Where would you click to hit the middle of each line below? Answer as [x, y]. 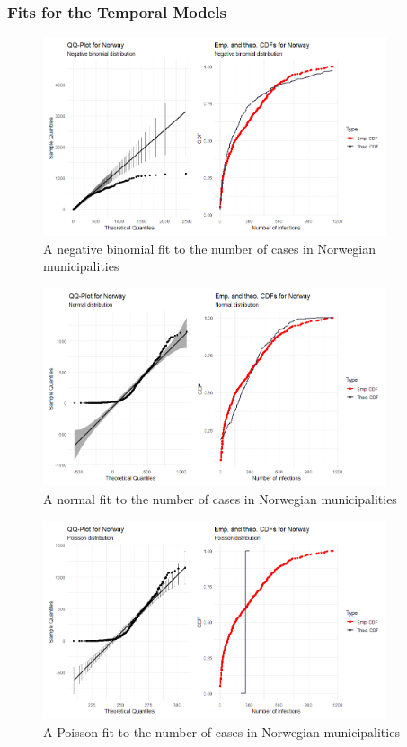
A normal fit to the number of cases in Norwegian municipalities [220, 498]
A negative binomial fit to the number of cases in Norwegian [210, 248]
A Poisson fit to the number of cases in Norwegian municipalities [221, 731]
